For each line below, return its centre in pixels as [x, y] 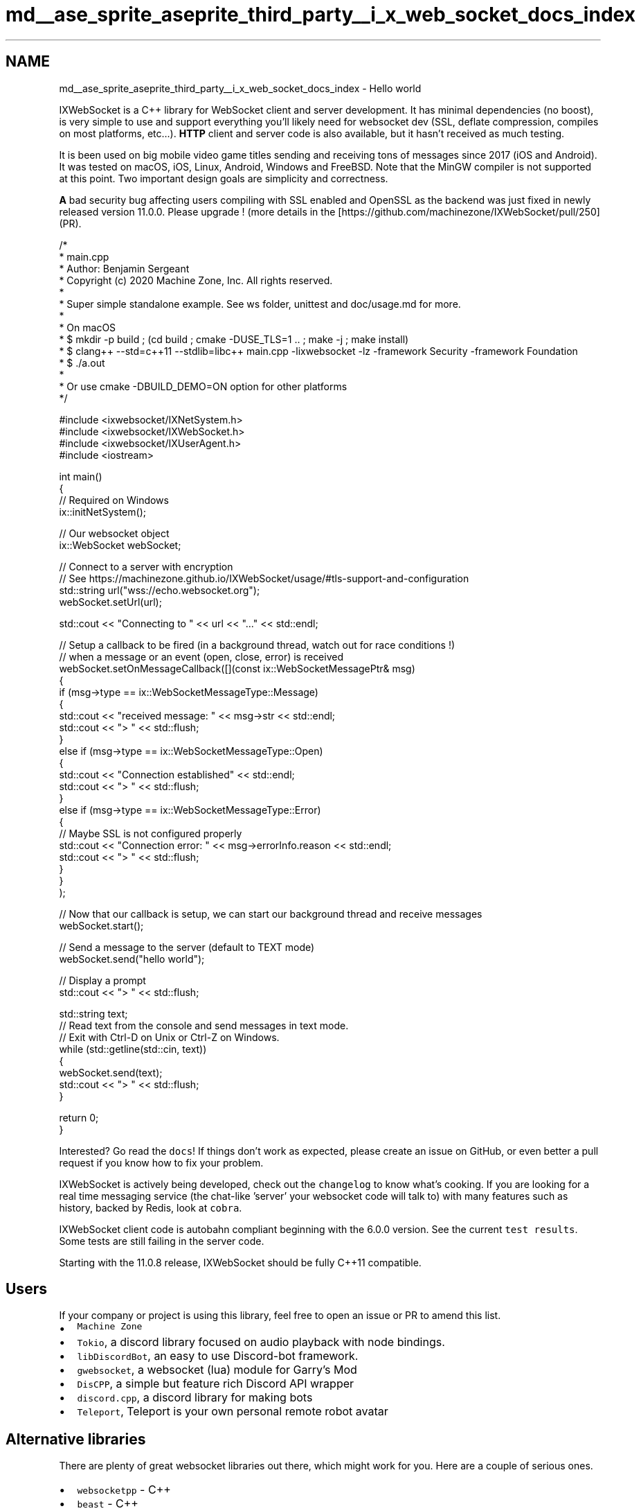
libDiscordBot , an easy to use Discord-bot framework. [218, 1356]
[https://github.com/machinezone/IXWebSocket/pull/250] [469, 211]
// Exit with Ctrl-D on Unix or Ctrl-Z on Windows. [169, 1037]
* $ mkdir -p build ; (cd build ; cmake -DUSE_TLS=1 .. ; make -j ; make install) [234, 339]
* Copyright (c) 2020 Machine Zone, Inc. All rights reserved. [196, 280]
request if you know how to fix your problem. [161, 1162]
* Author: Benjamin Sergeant [124, 268]
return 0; [79, 1117]
